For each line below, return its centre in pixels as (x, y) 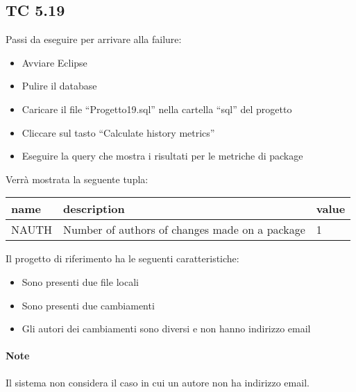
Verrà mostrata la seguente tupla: (77, 179)
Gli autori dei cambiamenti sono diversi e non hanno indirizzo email (166, 329)
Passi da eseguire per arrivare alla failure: (94, 39)
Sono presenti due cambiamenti (88, 305)
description (94, 209)
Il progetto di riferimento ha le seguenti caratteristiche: (122, 258)
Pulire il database (59, 86)
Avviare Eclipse (54, 62)
